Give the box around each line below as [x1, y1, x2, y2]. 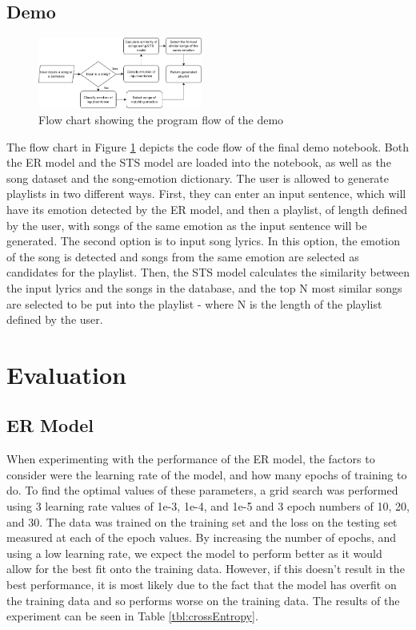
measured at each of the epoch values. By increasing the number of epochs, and [6, 529, 397, 546]
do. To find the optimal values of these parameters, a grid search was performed [6, 482, 398, 499]
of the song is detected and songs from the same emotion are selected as [6, 248, 359, 265]
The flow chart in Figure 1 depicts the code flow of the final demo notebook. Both [6, 138, 409, 155]
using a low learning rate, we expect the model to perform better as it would [6, 544, 382, 561]
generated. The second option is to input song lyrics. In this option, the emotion [6, 232, 401, 249]
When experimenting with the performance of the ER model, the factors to [6, 450, 375, 467]
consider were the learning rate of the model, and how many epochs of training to [6, 466, 407, 483]
